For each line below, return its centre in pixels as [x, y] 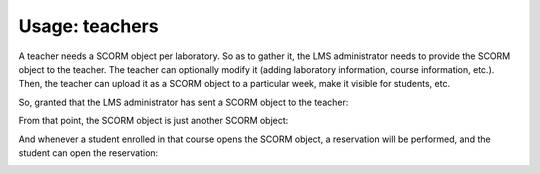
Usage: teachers [88, 26]
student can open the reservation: [88, 152]
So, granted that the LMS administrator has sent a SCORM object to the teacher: [183, 102]
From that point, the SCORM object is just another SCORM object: [153, 121]
